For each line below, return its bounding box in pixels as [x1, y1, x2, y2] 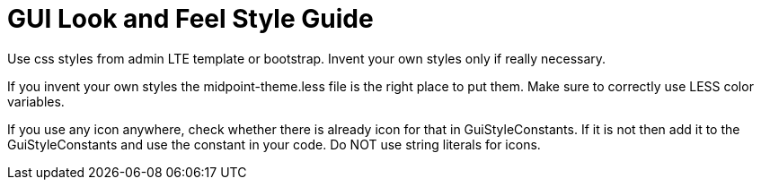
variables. [7, 93, 65, 109]
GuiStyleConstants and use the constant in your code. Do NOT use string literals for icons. [7, 136, 541, 152]
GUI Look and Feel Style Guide [7, 4, 374, 34]
